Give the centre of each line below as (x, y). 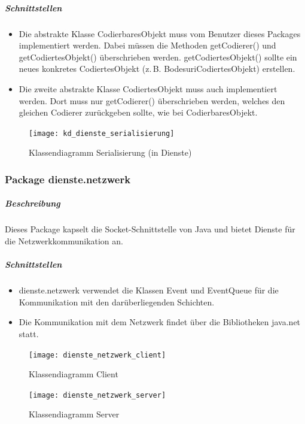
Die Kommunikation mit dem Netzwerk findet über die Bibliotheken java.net (160, 322)
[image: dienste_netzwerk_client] (97, 355)
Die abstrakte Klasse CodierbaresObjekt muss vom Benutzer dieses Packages (160, 33)
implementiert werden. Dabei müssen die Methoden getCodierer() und (147, 45)
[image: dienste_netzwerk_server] (97, 395)
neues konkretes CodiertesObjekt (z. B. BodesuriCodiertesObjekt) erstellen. (157, 69)
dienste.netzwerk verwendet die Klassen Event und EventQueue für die (149, 290)
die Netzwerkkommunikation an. (64, 240)
